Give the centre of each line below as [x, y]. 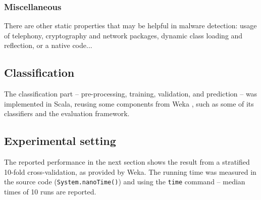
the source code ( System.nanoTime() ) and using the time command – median [125, 182]
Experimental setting [60, 141]
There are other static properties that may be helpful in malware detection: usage [130, 26]
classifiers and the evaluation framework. [67, 113]
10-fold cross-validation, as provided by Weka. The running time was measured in [130, 171]
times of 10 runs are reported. [50, 192]
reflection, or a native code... [48, 45]
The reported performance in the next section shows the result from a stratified [127, 162]
